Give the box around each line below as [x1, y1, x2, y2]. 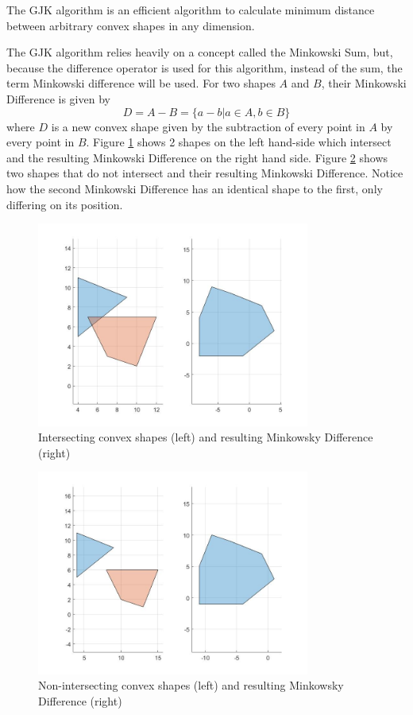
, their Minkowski [321, 75, 407, 91]
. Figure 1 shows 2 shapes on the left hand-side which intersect [86, 134, 392, 150]
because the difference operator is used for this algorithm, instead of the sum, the [6, 59, 403, 76]
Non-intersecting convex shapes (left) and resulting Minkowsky [38, 677, 344, 694]
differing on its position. [6, 196, 123, 212]
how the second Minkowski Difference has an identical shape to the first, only [6, 180, 383, 196]
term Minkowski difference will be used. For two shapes [6, 75, 276, 91]
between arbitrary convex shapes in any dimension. [6, 17, 255, 33]
